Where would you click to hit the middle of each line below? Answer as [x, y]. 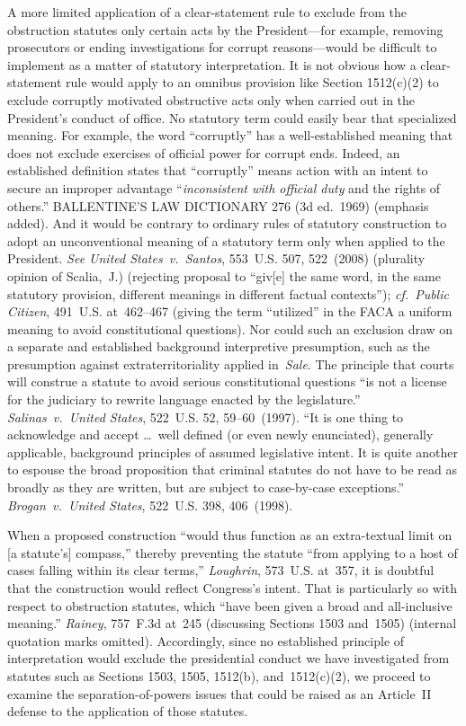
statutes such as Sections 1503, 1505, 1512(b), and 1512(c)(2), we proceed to [219, 675]
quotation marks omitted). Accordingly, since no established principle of [206, 640]
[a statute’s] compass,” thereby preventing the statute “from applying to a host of [233, 552]
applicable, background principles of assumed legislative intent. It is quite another [233, 452]
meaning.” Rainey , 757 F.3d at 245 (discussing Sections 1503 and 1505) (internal [232, 623]
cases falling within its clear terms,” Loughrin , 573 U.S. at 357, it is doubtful [221, 570]
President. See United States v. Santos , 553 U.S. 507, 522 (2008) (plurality [216, 258]
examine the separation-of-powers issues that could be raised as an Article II [220, 693]
